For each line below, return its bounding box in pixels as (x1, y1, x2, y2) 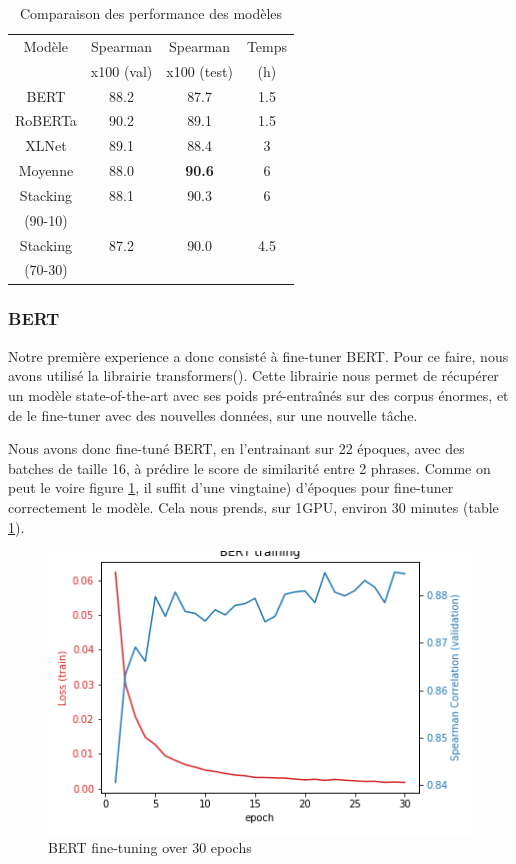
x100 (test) (166, 60, 233, 81)
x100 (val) (90, 60, 153, 81)
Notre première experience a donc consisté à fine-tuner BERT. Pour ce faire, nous (8, 345, 509, 366)
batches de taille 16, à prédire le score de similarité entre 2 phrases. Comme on (8, 457, 491, 478)
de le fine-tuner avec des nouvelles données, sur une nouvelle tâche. (8, 404, 418, 425)
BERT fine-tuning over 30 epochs (48, 837, 252, 858)
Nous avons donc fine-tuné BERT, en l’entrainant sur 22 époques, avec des (8, 438, 465, 459)
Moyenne (18, 160, 74, 181)
